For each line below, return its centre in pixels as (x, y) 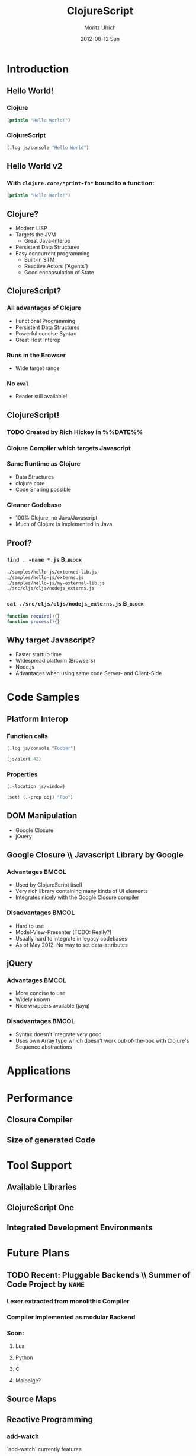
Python (24, 1357)
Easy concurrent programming (53, 254)
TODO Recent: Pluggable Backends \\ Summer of (99, 1275)
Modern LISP (31, 228)
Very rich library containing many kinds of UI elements (82, 891)
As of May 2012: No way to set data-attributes (71, 945)
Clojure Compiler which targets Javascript (69, 448)
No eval (18, 383)
